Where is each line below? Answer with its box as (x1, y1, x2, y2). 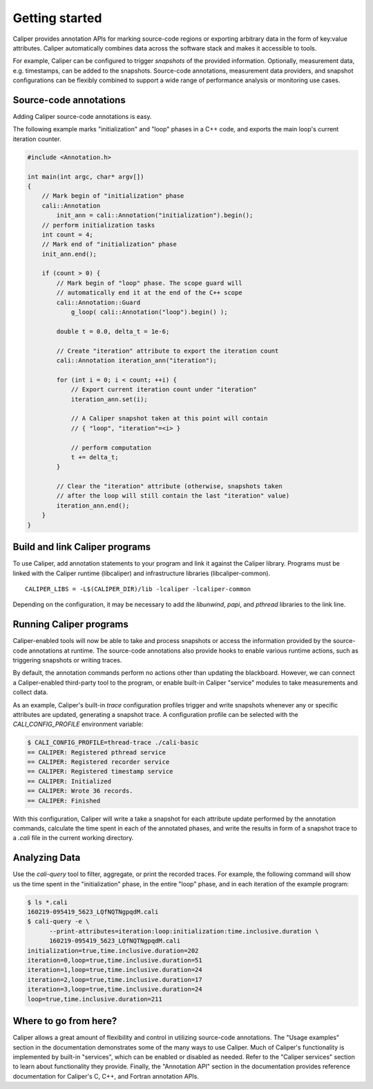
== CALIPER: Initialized (27, 777, 112, 785)
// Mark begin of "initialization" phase (41, 192, 184, 200)
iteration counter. (12, 135, 61, 143)
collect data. (12, 688, 48, 696)
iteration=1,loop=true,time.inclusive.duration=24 (27, 966, 203, 974)
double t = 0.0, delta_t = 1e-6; (56, 327, 170, 335)
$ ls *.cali (27, 898, 68, 906)
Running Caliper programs (12, 619, 129, 631)
